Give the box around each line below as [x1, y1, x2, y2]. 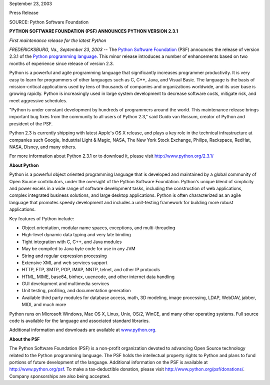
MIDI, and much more [21, 302, 66, 308]
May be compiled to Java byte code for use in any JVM [21, 246, 136, 252]
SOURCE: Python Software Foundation [9, 19, 89, 25]
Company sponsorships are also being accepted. [9, 373, 110, 379]
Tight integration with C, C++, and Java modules [21, 239, 122, 245]
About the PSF [9, 336, 40, 342]
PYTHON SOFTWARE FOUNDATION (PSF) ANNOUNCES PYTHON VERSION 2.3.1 [9, 28, 178, 34]
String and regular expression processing [21, 253, 107, 259]
